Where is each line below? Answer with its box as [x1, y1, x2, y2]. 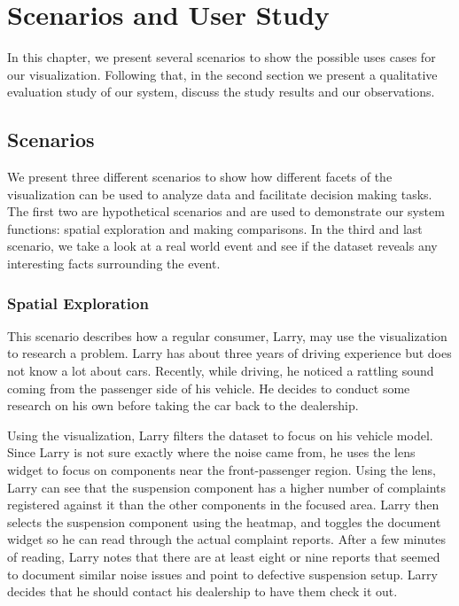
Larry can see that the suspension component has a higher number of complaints [7, 478, 447, 496]
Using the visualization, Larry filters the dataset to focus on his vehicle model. [7, 425, 433, 444]
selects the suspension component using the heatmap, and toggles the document [7, 512, 441, 531]
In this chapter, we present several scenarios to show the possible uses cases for [7, 48, 436, 66]
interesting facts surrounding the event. [7, 254, 221, 273]
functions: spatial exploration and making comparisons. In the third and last [7, 219, 423, 237]
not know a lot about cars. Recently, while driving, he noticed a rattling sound [7, 361, 434, 380]
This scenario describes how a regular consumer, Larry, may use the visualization [7, 326, 447, 345]
